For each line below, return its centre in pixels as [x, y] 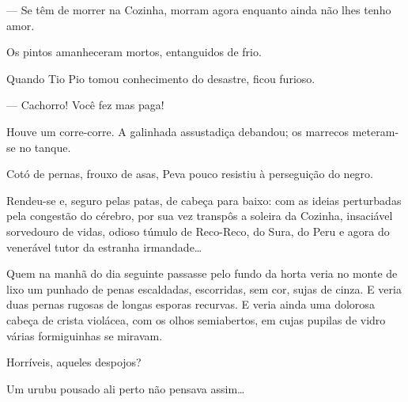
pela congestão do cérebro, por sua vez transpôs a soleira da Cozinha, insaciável [200, 216]
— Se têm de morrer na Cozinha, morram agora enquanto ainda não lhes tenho [199, 9]
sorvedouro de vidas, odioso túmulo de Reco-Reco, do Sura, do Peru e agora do [198, 231]
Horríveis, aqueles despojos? [74, 362]
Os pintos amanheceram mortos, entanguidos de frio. [134, 52]
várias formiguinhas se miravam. [85, 335]
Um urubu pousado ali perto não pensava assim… [126, 388]
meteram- [376, 131]
